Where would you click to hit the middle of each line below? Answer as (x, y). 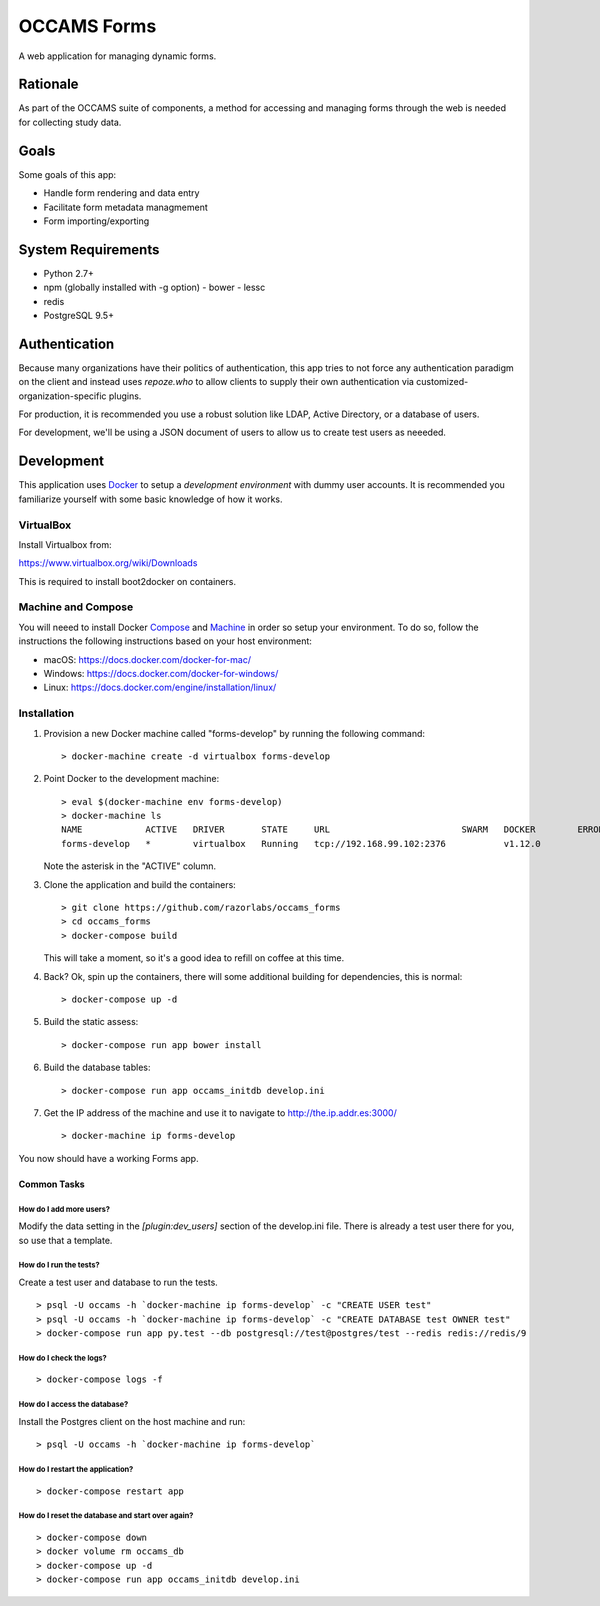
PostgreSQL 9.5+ (79, 315)
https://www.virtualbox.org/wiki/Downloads (108, 563)
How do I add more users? (64, 1209)
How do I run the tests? (59, 1265)
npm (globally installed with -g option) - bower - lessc (154, 287)
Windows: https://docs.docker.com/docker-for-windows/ (161, 673)
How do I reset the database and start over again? (106, 1516)
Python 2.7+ (69, 273)
